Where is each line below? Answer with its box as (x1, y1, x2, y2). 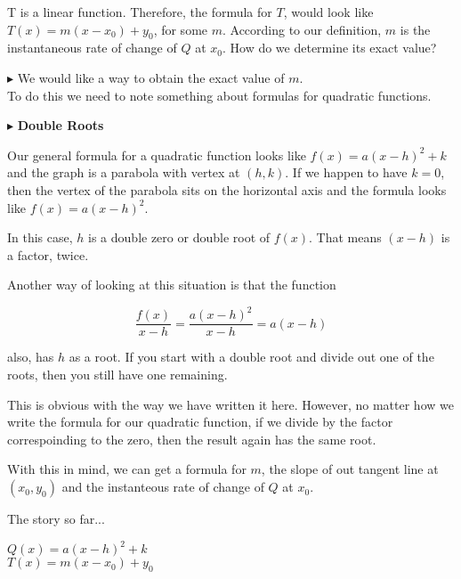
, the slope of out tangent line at (261, 460, 439, 478)
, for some (153, 20, 208, 38)
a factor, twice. (7, 245, 89, 264)
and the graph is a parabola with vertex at (7, 163, 240, 182)
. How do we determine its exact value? (222, 38, 437, 57)
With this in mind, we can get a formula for (7, 460, 247, 478)
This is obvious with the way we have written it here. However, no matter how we (7, 395, 454, 413)
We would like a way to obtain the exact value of (17, 68, 285, 86)
